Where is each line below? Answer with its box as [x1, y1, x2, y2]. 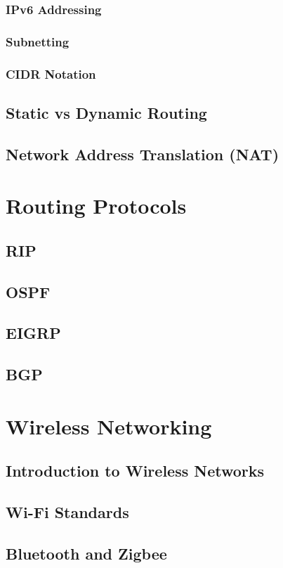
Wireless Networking [6, 411, 212, 440]
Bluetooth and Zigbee [6, 542, 167, 564]
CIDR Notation [6, 65, 96, 82]
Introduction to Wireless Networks [6, 460, 265, 482]
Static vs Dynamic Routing [6, 101, 207, 123]
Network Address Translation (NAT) [6, 143, 279, 164]
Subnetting [6, 32, 70, 50]
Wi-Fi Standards [6, 501, 129, 523]
